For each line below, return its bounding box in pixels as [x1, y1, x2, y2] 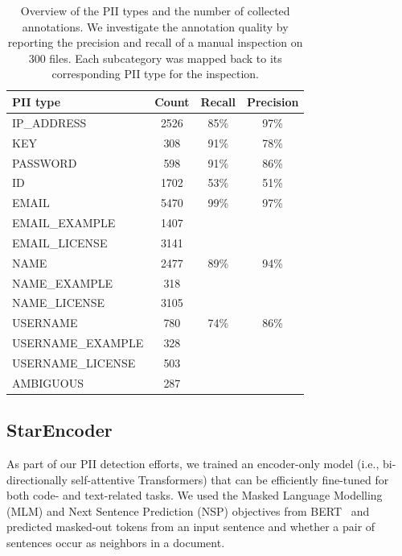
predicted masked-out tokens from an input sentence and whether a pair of [6, 518, 375, 535]
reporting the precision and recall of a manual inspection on [7, 34, 303, 51]
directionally [6, 471, 68, 488]
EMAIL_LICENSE [12, 234, 108, 251]
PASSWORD [12, 154, 77, 171]
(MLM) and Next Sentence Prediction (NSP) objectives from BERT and [6, 502, 370, 519]
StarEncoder [6, 417, 113, 442]
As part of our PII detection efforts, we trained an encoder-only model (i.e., [6, 455, 379, 472]
